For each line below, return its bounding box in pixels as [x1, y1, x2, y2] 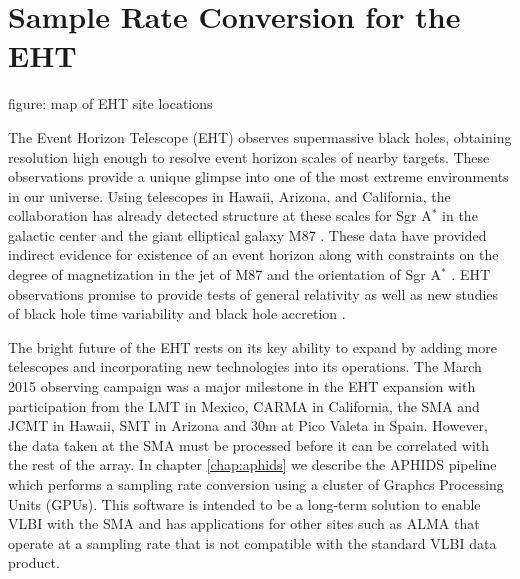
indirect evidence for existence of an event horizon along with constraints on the [8, 244, 499, 265]
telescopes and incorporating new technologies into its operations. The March [8, 356, 482, 377]
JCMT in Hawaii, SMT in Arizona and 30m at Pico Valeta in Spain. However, [8, 415, 488, 436]
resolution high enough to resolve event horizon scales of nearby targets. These [8, 146, 490, 167]
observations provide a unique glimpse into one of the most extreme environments [8, 166, 509, 187]
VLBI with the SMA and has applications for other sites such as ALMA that [8, 513, 480, 534]
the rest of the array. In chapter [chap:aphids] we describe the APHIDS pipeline [8, 454, 497, 475]
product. [8, 552, 60, 573]
